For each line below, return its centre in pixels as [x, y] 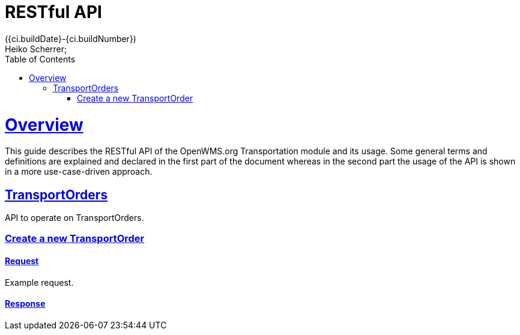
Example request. [39, 282]
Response [25, 304]
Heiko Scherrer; [36, 49]
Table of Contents [40, 59]
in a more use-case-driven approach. [79, 172]
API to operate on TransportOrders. [74, 218]
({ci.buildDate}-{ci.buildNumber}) [71, 38]
